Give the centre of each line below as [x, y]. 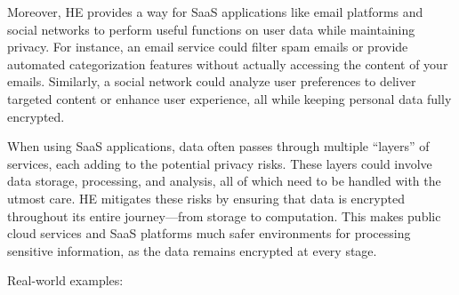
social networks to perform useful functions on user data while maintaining [211, 29]
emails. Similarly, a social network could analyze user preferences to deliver [212, 81]
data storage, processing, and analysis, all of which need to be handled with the [224, 181]
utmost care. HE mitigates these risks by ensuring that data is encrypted [206, 198]
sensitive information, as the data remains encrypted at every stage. [192, 250]
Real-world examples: [65, 280]
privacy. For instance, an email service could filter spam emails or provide [208, 47]
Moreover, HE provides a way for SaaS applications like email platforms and [215, 12]
